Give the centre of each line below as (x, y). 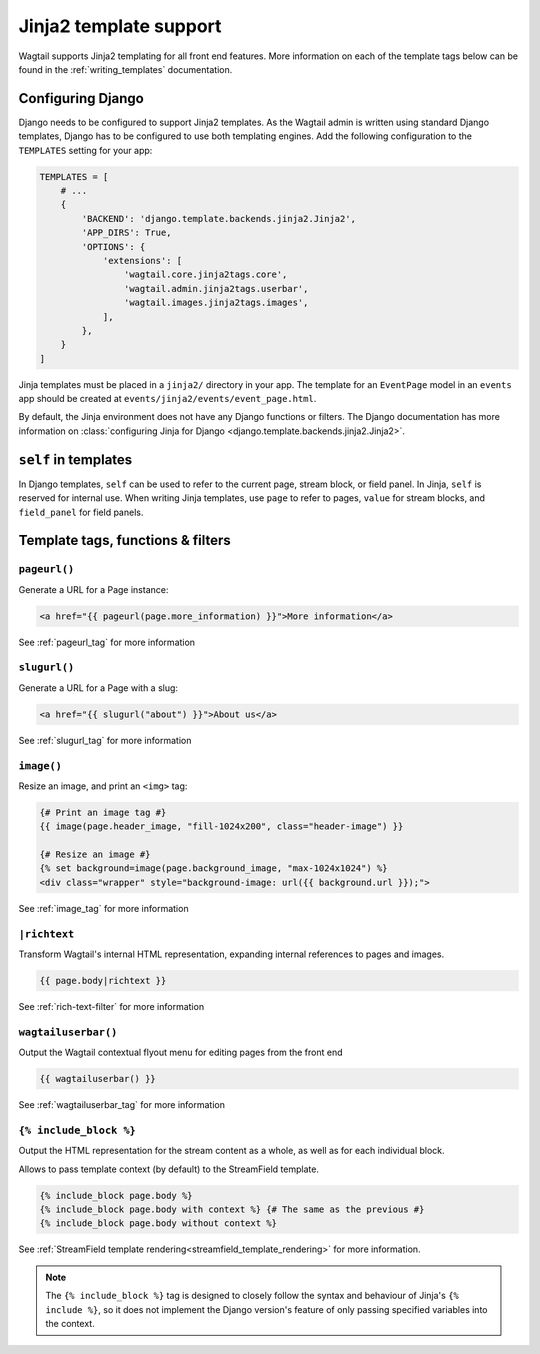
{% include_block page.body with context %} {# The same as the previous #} (232, 1209)
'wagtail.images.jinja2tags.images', (216, 303)
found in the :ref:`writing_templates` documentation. (125, 69)
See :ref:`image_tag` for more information (103, 908)
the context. (70, 1323)
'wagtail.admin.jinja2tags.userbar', (216, 288)
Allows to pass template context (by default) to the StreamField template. (169, 1169)
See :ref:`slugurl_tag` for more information (105, 740)
